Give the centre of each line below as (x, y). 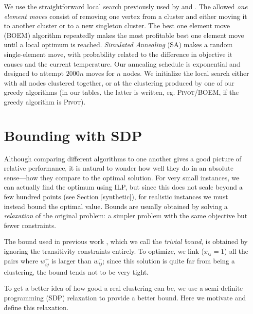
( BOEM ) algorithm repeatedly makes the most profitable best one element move (124, 35)
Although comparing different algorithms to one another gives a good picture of (123, 158)
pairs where (21, 261)
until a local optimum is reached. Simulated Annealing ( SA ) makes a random (118, 44)
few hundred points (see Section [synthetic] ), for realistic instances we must (116, 197)
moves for (100, 73)
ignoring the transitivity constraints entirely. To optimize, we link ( (104, 251)
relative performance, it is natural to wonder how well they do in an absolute (119, 168)
